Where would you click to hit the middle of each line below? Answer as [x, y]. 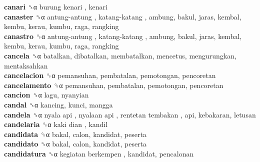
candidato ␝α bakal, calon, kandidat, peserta [75, 144]
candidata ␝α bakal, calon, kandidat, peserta [75, 134]
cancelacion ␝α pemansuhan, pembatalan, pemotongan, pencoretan [110, 75]
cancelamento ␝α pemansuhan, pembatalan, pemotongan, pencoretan [114, 85]
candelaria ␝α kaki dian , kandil [56, 124]
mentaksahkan [26, 65]
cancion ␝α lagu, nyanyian [46, 95]
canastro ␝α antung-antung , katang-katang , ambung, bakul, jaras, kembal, [123, 36]
